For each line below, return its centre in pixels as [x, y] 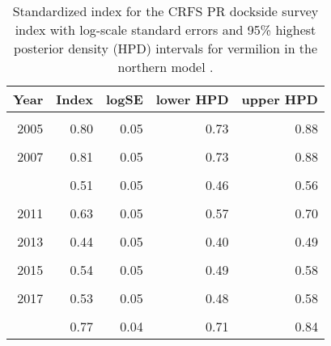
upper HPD [280, 99]
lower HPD [192, 99]
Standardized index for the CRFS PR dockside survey [165, 11]
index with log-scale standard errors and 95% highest [165, 30]
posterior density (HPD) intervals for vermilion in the [165, 48]
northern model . [165, 67]
